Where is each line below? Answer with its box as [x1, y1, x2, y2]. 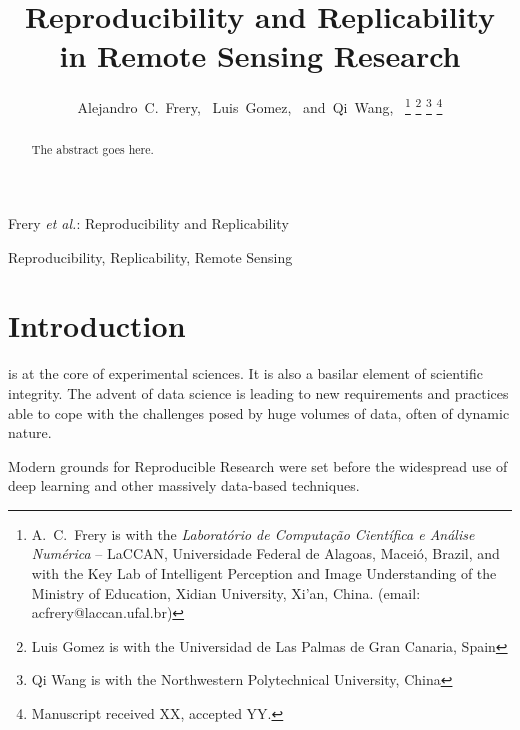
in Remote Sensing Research [59, 35, 461, 76]
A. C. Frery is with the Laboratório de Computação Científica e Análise [31, 523, 475, 544]
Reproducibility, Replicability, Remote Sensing [8, 246, 293, 267]
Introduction [8, 305, 186, 346]
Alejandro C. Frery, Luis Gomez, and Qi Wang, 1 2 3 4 [77, 94, 443, 117]
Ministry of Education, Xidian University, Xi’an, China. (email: [31, 582, 421, 603]
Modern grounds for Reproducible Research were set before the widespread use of [8, 455, 508, 476]
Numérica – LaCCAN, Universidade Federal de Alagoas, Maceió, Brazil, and [31, 543, 500, 564]
